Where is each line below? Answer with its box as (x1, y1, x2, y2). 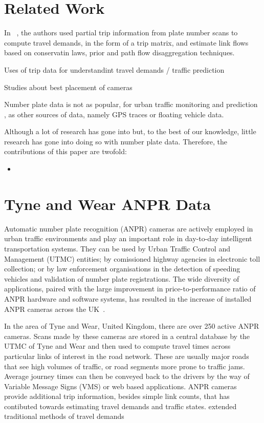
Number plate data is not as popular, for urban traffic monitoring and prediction (4, 99, 258, 110)
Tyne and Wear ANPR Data (4, 193, 211, 214)
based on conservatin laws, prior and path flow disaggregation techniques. (4, 47, 235, 58)
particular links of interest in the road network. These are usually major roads (4, 350, 249, 361)
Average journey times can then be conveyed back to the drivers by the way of (4, 371, 250, 382)
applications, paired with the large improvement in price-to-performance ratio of (4, 283, 256, 294)
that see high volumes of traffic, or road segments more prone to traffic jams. (4, 361, 245, 371)
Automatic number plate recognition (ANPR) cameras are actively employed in (4, 223, 253, 234)
